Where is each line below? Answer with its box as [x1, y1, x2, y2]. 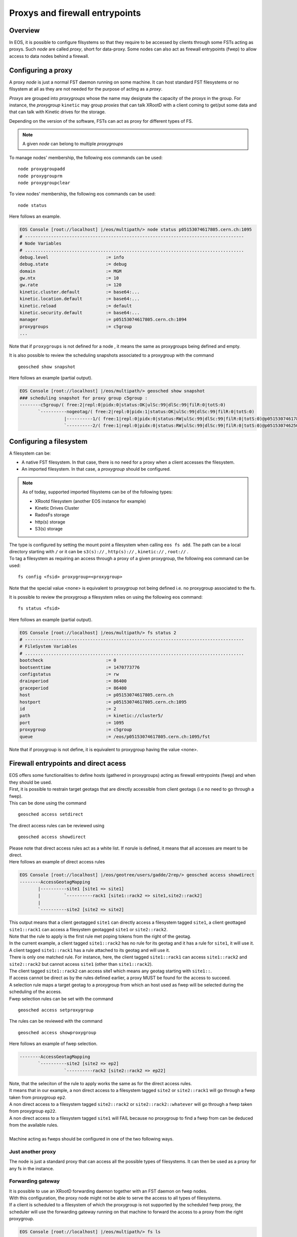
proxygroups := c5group [19, 324, 132, 329]
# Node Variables [19, 240, 62, 246]
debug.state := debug [19, 261, 127, 267]
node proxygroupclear [18, 180, 70, 186]
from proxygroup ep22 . [9, 1108, 57, 1114]
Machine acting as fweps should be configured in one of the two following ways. [9, 1136, 174, 1142]
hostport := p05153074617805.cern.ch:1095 [19, 699, 187, 705]
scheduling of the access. [9, 989, 62, 995]
